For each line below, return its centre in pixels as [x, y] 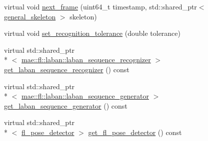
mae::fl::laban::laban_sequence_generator [85, 96]
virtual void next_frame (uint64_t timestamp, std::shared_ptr [100, 6]
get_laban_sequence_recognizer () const [67, 69]
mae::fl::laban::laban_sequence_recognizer [86, 60]
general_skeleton [30, 16]
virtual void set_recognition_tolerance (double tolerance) [92, 33]
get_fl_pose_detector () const [135, 132]
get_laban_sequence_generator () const [66, 105]
